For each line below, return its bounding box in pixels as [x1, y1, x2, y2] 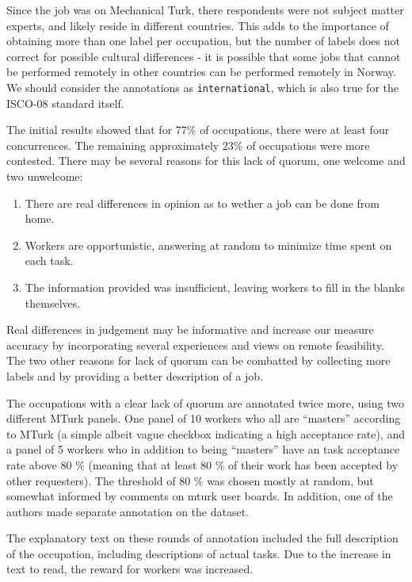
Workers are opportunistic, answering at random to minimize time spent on [25, 236, 392, 253]
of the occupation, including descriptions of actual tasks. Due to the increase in [6, 545, 391, 561]
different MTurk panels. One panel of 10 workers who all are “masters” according [6, 410, 401, 427]
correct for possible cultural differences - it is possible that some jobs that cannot [6, 48, 401, 64]
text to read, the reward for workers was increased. [6, 561, 254, 577]
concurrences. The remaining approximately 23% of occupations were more [6, 136, 370, 153]
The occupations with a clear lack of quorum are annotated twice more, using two [6, 394, 404, 411]
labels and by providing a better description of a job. [6, 367, 263, 384]
